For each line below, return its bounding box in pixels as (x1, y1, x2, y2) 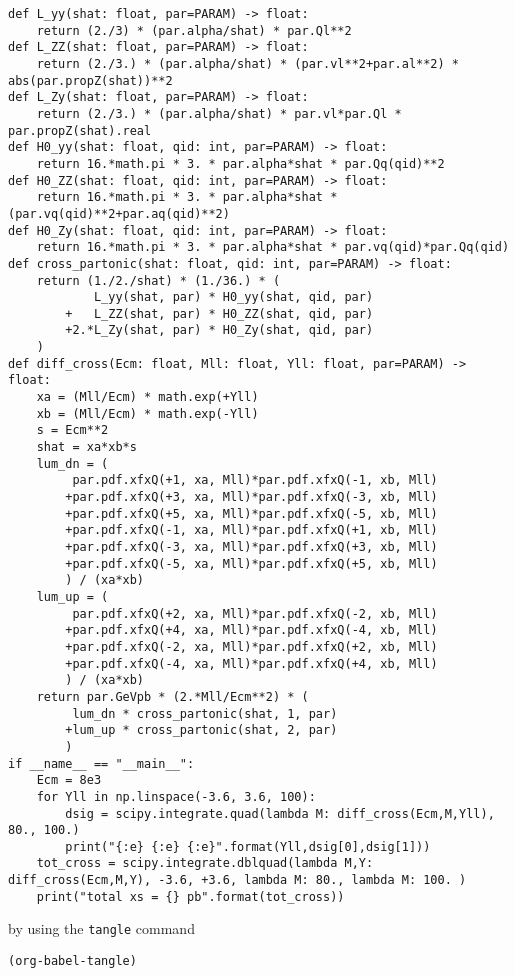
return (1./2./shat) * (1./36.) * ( (36, 273, 281, 288)
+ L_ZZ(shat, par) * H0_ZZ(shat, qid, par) (65, 306, 374, 321)
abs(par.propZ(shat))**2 (8, 73, 173, 88)
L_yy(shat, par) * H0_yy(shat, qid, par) (93, 290, 374, 305)
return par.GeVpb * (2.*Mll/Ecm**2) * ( (36, 689, 309, 704)
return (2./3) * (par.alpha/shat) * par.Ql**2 (36, 23, 352, 38)
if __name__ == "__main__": (8, 756, 195, 771)
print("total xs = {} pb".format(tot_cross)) (36, 889, 345, 904)
